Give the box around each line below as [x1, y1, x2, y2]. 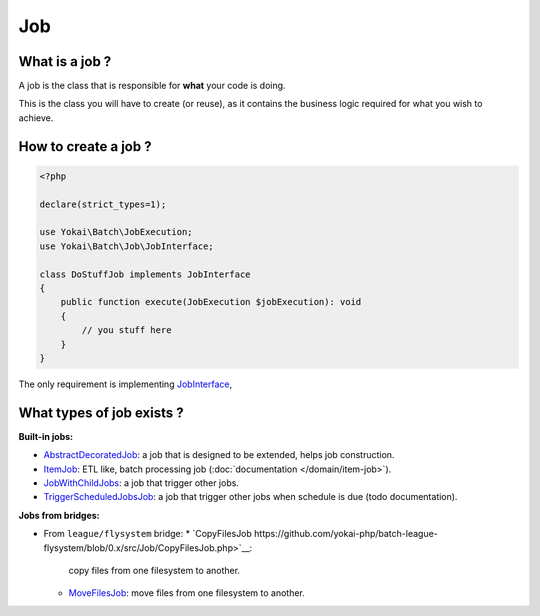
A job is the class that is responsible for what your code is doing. [18, 80, 286, 92]
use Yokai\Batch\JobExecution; [39, 226, 194, 238]
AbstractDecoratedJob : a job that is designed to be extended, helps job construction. [43, 449, 395, 461]
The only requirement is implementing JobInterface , [18, 378, 233, 390]
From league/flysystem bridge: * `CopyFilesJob [43, 528, 252, 540]
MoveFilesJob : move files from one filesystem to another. [68, 587, 305, 599]
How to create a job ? [18, 138, 152, 155]
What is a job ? [18, 53, 112, 70]
